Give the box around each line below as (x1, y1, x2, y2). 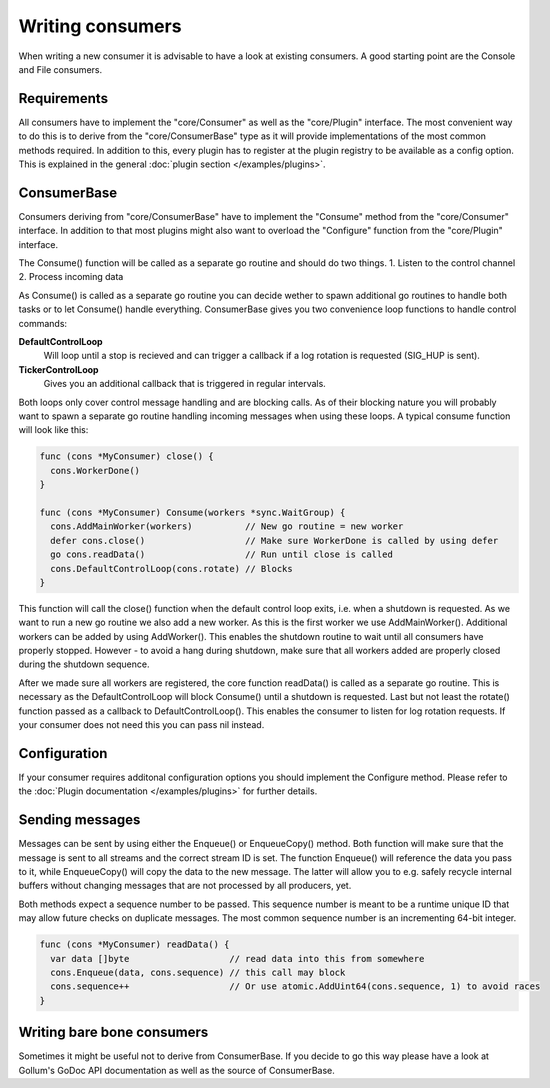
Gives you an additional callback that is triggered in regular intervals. (43, 378, 327, 390)
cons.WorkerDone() (50, 465, 140, 476)
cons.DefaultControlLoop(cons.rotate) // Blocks (50, 563, 294, 574)
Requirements (18, 90, 109, 107)
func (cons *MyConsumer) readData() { (39, 939, 230, 950)
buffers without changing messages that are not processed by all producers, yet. (18, 880, 352, 892)
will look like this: (18, 424, 89, 436)
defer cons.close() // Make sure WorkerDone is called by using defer (50, 535, 499, 546)
